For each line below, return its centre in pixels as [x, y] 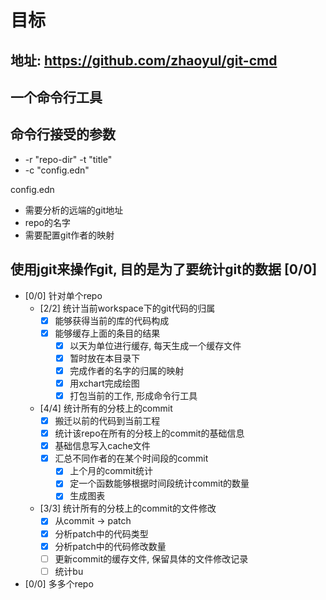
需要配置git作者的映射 [69, 235]
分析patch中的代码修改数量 [110, 546]
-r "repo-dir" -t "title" [68, 159]
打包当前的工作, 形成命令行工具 [133, 395]
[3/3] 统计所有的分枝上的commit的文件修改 [128, 508]
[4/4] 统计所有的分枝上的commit [106, 408]
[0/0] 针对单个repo [63, 295]
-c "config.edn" [57, 170]
